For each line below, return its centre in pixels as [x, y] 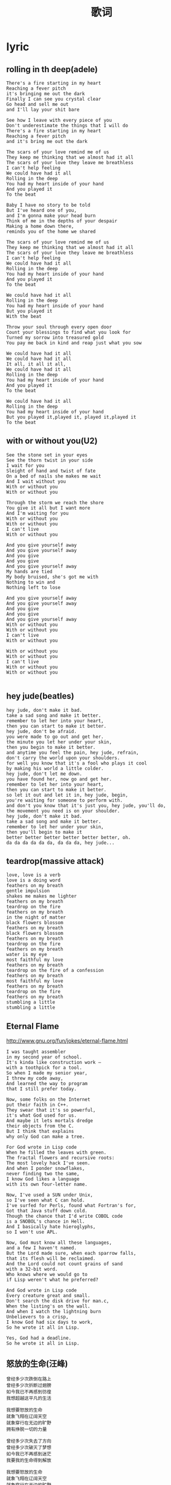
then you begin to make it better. [51, 747]
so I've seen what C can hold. [46, 1200]
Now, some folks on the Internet [48, 1100]
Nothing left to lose [34, 587]
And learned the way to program [47, 1084]
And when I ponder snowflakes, [46, 1169]
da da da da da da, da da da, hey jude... [60, 843]
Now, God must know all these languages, [59, 1243]
